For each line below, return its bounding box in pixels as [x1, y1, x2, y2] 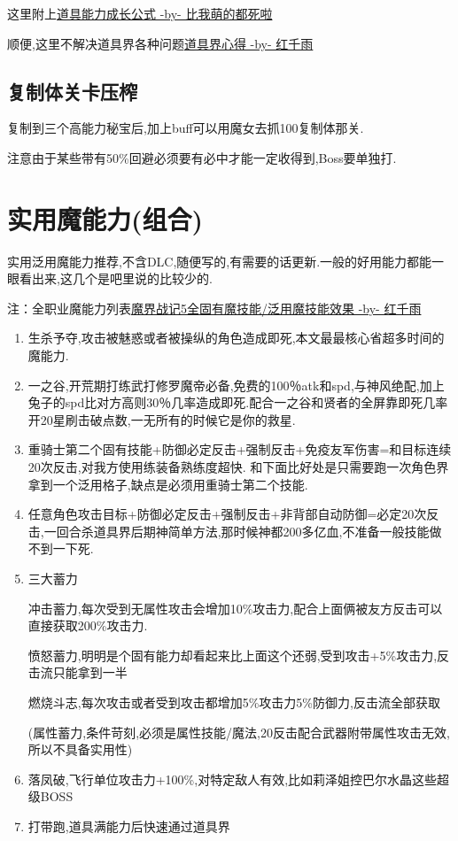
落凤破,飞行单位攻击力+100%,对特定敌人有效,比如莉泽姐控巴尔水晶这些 [27, 769, 438, 788]
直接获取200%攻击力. [27, 616, 148, 635]
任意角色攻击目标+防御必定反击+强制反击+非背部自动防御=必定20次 [27, 505, 427, 523]
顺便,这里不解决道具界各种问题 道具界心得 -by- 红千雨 [7, 34, 314, 52]
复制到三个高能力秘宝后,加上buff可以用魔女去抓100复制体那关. [7, 119, 364, 137]
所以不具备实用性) [27, 740, 133, 759]
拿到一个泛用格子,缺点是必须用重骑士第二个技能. [27, 475, 308, 493]
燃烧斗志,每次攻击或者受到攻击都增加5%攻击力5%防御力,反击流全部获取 [27, 692, 440, 711]
